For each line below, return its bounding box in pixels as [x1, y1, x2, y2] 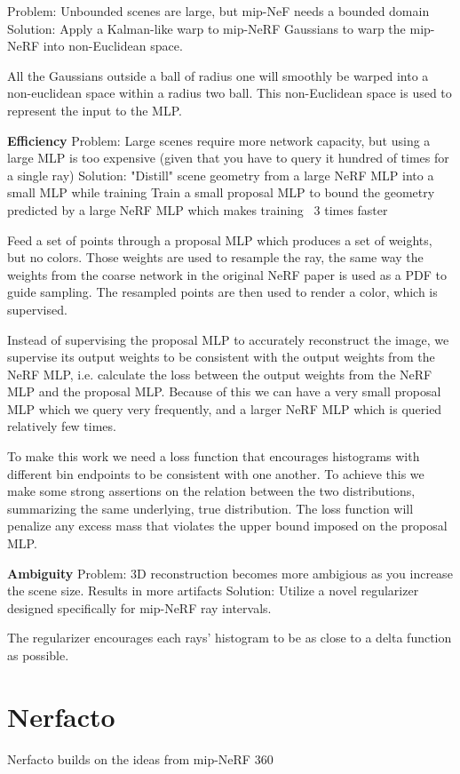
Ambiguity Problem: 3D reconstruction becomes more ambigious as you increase [7, 563, 453, 582]
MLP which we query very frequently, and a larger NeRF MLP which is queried [7, 399, 442, 418]
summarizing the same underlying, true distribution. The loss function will [7, 499, 414, 517]
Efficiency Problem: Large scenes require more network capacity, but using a [7, 131, 431, 149]
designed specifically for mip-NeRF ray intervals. [7, 598, 272, 617]
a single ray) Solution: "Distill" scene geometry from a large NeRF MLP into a [7, 165, 434, 184]
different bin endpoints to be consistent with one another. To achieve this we [7, 464, 424, 483]
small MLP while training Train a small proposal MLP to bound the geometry [7, 183, 435, 202]
